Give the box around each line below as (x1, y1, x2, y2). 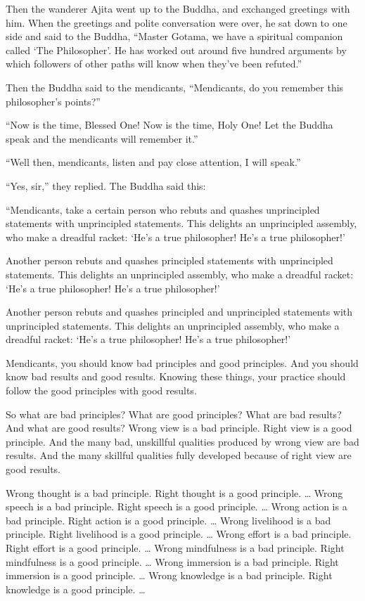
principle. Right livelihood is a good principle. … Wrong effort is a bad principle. (6, 526, 352, 541)
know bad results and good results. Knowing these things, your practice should (6, 369, 346, 384)
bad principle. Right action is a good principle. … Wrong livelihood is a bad (6, 512, 331, 527)
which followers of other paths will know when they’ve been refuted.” (6, 56, 302, 71)
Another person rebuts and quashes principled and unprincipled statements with (6, 304, 353, 319)
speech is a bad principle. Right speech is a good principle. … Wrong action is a (6, 499, 347, 514)
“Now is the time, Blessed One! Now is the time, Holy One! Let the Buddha (6, 117, 333, 132)
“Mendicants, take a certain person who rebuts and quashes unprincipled (6, 202, 320, 217)
